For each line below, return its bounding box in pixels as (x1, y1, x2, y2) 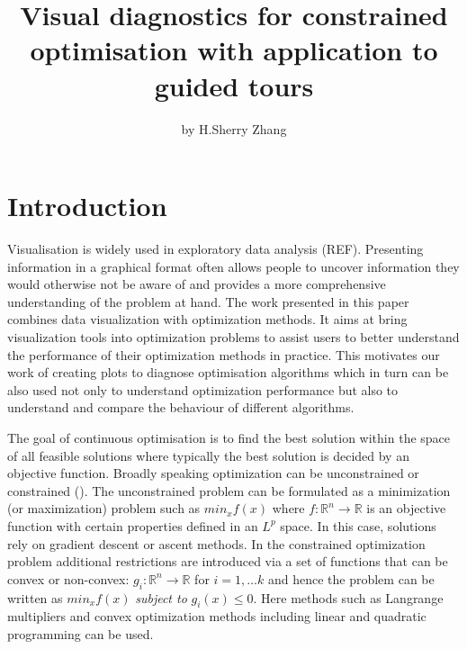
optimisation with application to (30, 32, 438, 68)
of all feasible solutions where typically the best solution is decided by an (7, 446, 409, 464)
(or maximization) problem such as (7, 499, 201, 518)
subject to (135, 588, 187, 607)
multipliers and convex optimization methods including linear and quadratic (7, 607, 427, 626)
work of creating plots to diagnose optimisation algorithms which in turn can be (7, 363, 449, 382)
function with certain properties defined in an (7, 516, 258, 535)
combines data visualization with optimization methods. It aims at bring (7, 310, 408, 329)
